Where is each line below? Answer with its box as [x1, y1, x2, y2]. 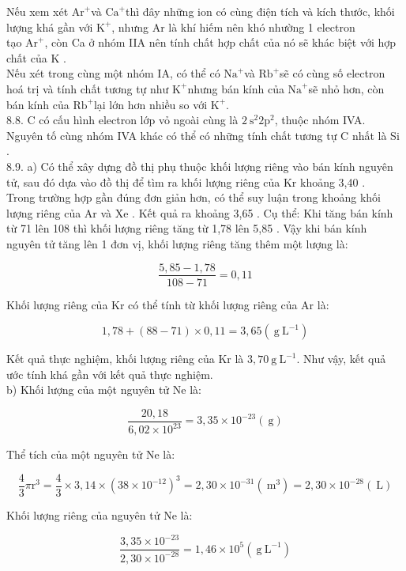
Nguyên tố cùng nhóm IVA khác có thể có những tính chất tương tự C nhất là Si [6, 127, 400, 143]
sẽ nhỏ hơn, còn [308, 80, 385, 96]
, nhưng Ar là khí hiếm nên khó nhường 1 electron [111, 18, 355, 35]
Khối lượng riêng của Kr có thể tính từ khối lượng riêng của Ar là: [6, 296, 329, 312]
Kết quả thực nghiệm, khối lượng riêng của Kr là [6, 350, 244, 367]
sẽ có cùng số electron [280, 65, 385, 81]
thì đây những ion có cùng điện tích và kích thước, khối [126, 3, 395, 19]
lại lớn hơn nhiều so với [93, 96, 208, 112]
